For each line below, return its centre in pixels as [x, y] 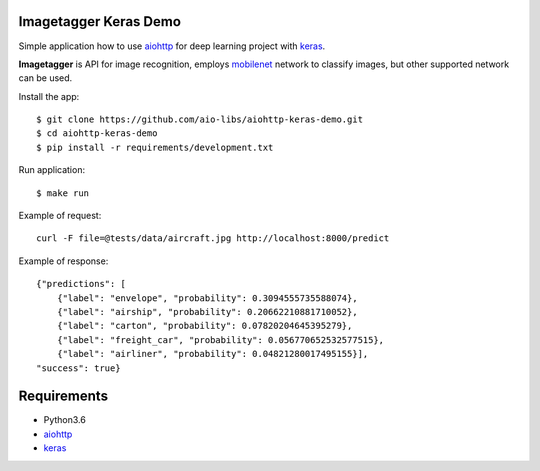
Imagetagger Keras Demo [100, 21]
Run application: [51, 170]
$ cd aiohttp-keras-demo [97, 133]
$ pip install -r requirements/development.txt [155, 147]
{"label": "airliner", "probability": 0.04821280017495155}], [212, 354]
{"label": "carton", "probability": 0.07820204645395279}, [204, 326]
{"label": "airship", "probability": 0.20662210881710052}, [207, 311]
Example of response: [63, 261]
